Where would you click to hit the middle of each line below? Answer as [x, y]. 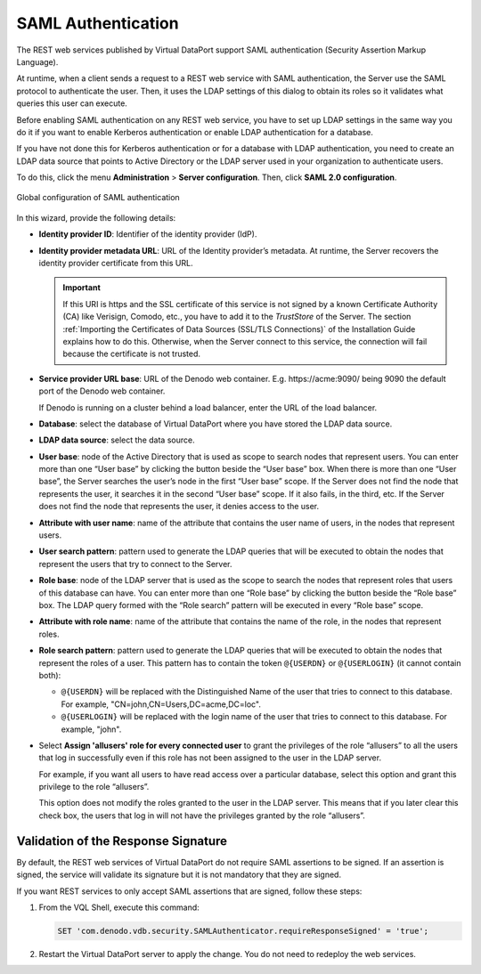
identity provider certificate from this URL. [116, 264]
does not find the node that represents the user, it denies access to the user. [179, 507]
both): [50, 675]
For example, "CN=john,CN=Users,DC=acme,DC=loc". [161, 704]
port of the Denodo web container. [102, 391]
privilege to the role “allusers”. [94, 787]
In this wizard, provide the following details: [96, 217]
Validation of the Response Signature [122, 841]
